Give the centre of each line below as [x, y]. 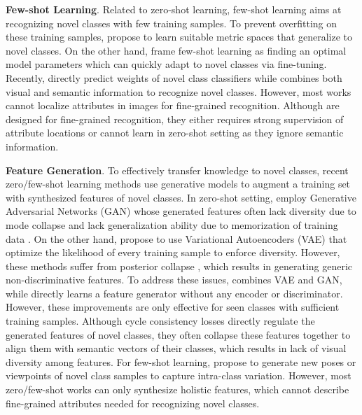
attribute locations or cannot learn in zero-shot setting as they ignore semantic [175, 133]
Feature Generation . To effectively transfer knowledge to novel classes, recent [177, 170]
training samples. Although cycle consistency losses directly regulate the [160, 321]
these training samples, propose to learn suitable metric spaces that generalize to [179, 37]
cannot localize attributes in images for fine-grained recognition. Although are [173, 105]
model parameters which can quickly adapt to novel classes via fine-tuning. [166, 64]
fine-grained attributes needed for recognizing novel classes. [133, 403]
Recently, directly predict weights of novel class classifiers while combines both [174, 77]
